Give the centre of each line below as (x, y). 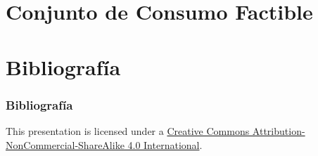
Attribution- (279, 130)
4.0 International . (165, 144)
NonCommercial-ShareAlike (65, 144)
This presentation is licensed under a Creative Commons (128, 130)
